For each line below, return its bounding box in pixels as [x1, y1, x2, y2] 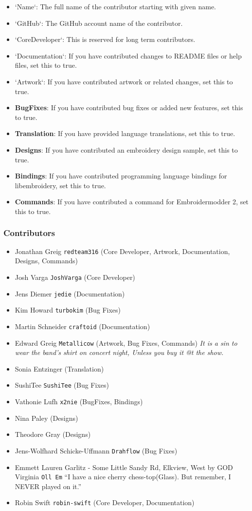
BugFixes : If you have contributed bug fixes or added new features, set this [15, 102, 243, 113]
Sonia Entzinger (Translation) [15, 363, 104, 373]
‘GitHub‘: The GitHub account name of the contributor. [15, 18, 183, 28]
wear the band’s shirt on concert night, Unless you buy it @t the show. [15, 347, 224, 357]
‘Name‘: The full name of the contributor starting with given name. [15, 1, 216, 11]
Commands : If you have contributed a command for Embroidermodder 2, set [15, 197, 249, 207]
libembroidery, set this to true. [15, 180, 106, 190]
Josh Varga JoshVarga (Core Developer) [15, 272, 135, 282]
